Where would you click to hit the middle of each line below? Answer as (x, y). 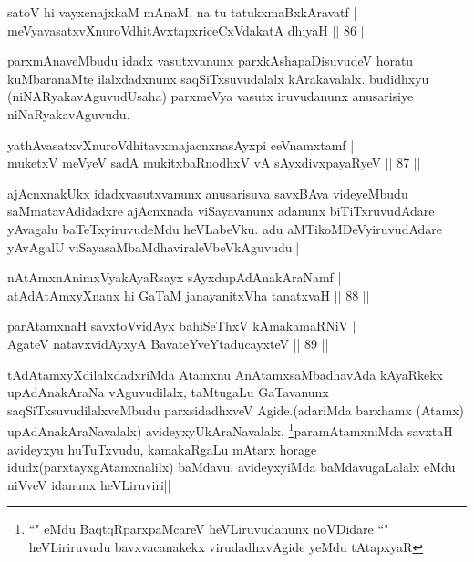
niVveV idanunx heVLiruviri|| (89, 484)
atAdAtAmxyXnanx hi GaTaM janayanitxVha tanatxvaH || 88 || (189, 295)
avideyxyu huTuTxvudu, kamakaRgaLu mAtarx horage (162, 449)
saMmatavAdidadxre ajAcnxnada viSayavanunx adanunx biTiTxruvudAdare (221, 211)
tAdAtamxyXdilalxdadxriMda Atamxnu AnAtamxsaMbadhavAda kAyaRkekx (225, 374)
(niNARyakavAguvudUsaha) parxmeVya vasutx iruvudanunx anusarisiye (211, 96)
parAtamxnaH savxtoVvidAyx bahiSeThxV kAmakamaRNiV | (182, 326)
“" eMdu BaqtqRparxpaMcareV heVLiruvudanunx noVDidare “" (209, 529)
